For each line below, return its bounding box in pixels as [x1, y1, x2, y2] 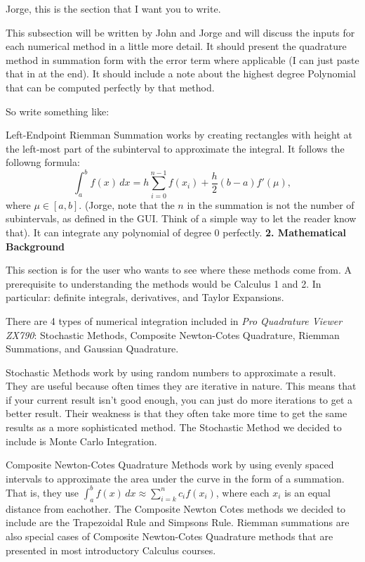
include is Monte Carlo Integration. [6, 433, 157, 448]
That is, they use [6, 485, 79, 499]
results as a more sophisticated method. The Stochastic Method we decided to [6, 420, 342, 435]
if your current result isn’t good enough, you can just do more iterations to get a [6, 392, 353, 407]
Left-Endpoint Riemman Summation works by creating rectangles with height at [6, 127, 352, 142]
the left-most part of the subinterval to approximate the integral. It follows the [6, 141, 345, 155]
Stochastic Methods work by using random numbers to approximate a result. [6, 364, 336, 379]
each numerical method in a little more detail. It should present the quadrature [6, 39, 347, 53]
